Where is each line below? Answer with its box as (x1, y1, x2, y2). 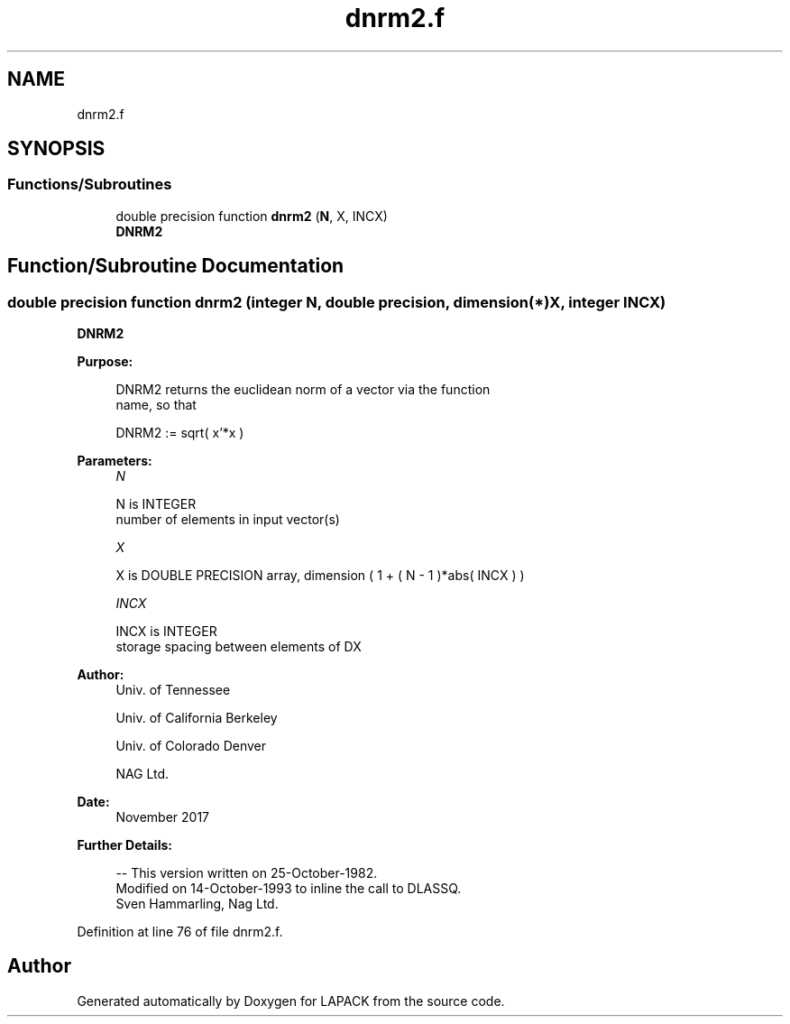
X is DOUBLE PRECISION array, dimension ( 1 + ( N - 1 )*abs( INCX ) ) (115, 567, 525, 584)
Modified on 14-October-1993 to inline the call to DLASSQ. (115, 881, 462, 897)
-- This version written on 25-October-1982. (115, 865, 378, 881)
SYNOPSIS (7, 137, 106, 161)
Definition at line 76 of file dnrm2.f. (77, 924, 283, 940)
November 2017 (115, 809, 210, 826)
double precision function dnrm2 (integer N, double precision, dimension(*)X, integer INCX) (7, 292, 666, 311)
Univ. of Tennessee (115, 682, 231, 698)
